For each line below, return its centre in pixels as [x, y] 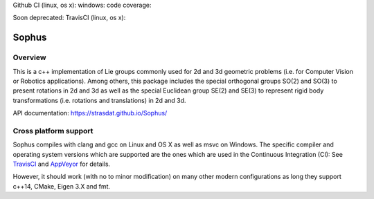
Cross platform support [53, 131]
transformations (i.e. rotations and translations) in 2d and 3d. [99, 100]
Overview [29, 57]
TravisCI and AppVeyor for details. [62, 164]
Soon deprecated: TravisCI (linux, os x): [69, 18]
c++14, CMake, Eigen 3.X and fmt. [62, 186]
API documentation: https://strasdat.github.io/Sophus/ [90, 113]
